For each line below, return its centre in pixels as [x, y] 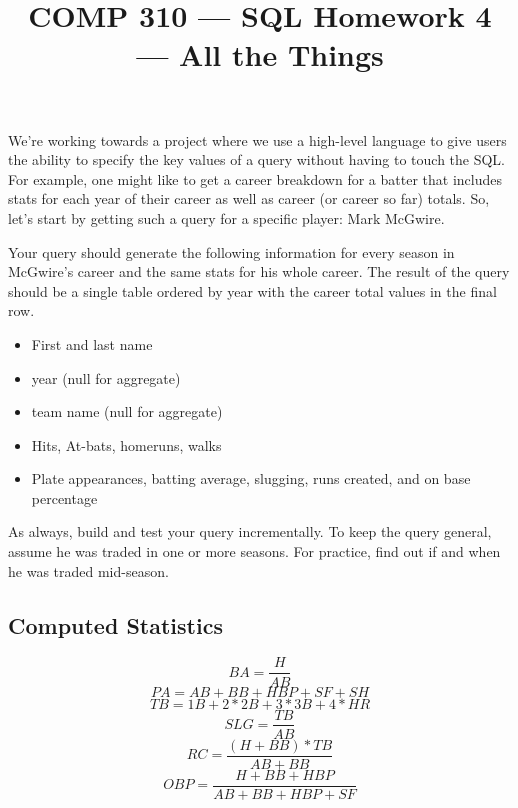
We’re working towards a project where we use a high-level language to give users [257, 139]
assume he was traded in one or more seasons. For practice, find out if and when [254, 551]
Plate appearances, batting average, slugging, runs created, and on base [251, 478]
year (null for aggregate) [106, 377]
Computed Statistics [115, 624]
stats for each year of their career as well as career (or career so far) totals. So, [249, 198]
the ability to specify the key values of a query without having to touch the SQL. [257, 159]
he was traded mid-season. [88, 570]
